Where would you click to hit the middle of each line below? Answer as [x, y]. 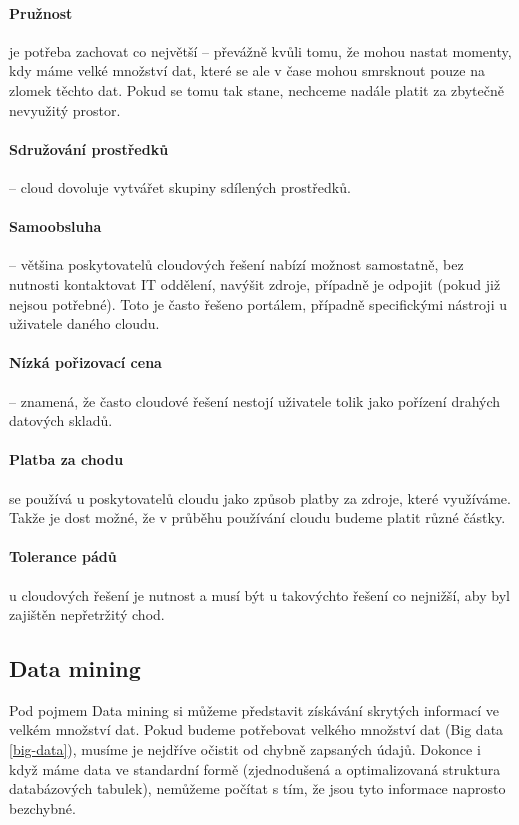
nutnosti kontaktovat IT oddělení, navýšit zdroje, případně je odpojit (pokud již [255, 283]
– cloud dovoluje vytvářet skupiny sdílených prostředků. [180, 186]
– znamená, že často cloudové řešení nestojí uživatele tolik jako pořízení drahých [255, 400]
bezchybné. [42, 807]
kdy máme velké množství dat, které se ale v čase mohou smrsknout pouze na [247, 70]
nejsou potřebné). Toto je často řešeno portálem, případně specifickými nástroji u [258, 303]
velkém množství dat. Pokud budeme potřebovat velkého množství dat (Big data [256, 729]
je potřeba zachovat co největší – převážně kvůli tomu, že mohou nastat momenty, [260, 50]
